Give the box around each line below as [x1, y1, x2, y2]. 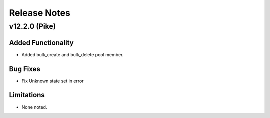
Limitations [9, 91, 45, 99]
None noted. [21, 104, 47, 110]
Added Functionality [9, 38, 74, 47]
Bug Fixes [9, 65, 41, 73]
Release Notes [9, 7, 71, 18]
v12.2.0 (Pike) [9, 22, 56, 31]
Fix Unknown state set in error [21, 78, 84, 84]
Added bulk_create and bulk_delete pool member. [21, 51, 124, 57]
